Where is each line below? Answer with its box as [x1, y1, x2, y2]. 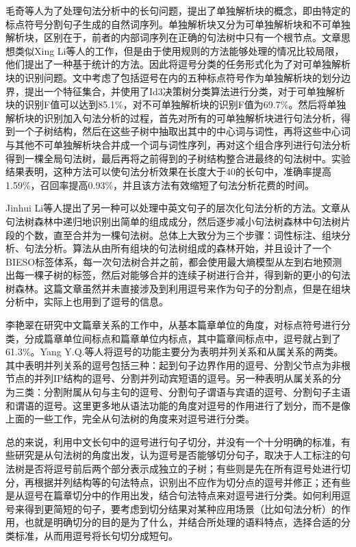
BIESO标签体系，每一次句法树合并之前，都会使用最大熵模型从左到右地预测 [5, 254, 342, 268]
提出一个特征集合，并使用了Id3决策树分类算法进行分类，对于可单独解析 [24, 84, 345, 98]
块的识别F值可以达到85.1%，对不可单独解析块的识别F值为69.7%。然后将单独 [5, 97, 346, 112]
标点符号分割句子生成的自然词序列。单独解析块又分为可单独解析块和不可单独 [5, 16, 351, 31]
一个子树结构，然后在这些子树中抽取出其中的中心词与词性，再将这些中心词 [14, 124, 351, 138]
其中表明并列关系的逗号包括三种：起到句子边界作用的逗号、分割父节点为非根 [5, 357, 351, 372]
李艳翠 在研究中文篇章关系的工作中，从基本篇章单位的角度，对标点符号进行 [5, 318, 341, 332]
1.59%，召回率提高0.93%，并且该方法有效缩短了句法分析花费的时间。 [5, 177, 315, 192]
